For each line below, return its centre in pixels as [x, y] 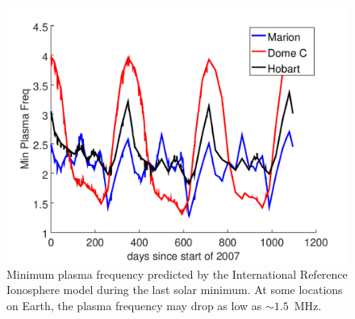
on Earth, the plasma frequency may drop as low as [134, 305]
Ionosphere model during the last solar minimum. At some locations [175, 290]
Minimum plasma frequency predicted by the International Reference [177, 273]
